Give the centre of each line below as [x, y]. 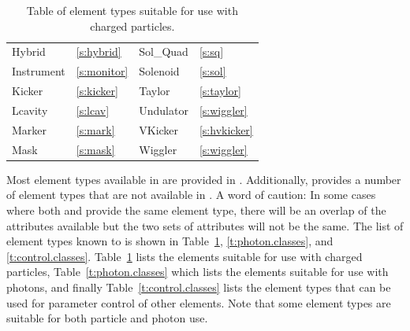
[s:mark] [95, 129]
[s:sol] [212, 71]
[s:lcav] [93, 110]
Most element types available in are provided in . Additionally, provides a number [204, 179]
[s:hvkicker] [226, 129]
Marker [30, 129]
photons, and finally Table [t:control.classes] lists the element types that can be [199, 287]
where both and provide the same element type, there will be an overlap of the [196, 210]
